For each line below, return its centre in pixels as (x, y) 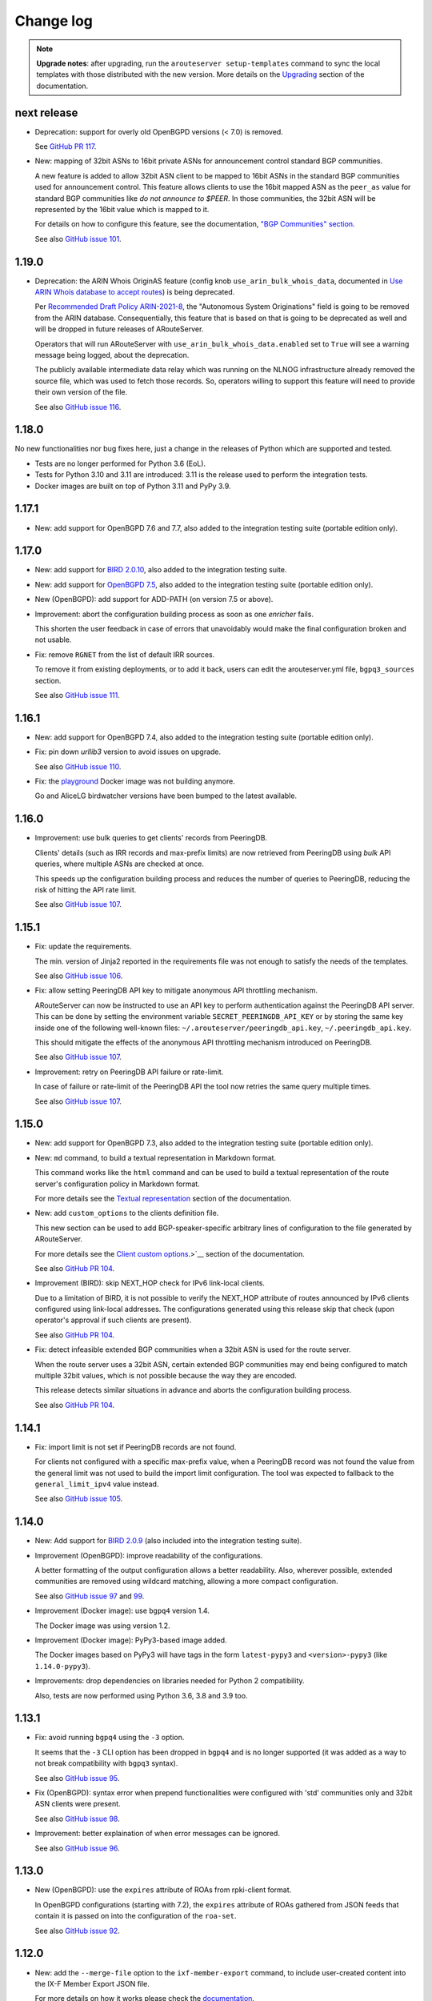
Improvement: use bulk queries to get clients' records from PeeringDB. (151, 838)
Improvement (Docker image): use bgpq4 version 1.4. (122, 1611)
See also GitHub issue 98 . (77, 1819)
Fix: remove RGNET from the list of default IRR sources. (125, 654)
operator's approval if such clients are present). (113, 1320)
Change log (54, 21)
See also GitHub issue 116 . (78, 407)
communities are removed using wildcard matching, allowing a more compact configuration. (187, 1582)
